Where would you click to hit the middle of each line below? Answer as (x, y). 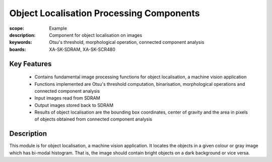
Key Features (30, 64)
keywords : (21, 42)
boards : (18, 49)
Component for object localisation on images (96, 35)
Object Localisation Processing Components (105, 13)
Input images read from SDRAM (67, 98)
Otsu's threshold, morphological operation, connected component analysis (127, 42)
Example (58, 28)
